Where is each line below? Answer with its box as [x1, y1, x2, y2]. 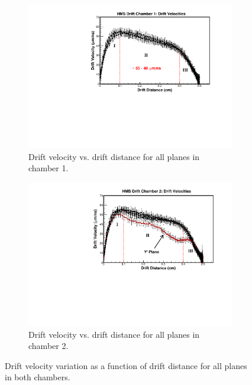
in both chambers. [5, 371, 70, 383]
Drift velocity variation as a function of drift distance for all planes [5, 359, 247, 371]
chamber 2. [28, 340, 69, 352]
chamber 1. [28, 162, 69, 174]
